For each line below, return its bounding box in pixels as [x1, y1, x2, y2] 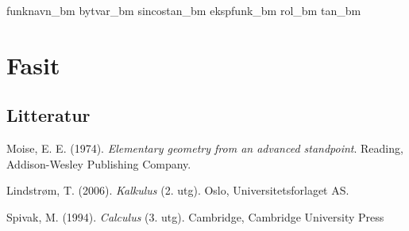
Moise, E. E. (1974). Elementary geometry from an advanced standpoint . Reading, [6, 140, 403, 157]
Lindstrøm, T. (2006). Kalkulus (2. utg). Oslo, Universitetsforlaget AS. [6, 182, 349, 199]
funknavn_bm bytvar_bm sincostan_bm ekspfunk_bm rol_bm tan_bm [6, 2, 361, 18]
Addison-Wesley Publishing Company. [6, 155, 191, 172]
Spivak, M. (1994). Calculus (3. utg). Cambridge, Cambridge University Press [6, 208, 384, 225]
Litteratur [6, 103, 91, 127]
